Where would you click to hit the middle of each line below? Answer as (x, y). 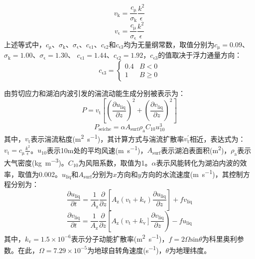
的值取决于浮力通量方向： (200, 55)
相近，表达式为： (217, 138)
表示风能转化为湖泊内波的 (198, 162)
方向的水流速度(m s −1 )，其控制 (192, 173)
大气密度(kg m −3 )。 (36, 162)
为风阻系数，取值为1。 (115, 162)
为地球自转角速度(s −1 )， (127, 249)
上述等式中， (25, 44)
